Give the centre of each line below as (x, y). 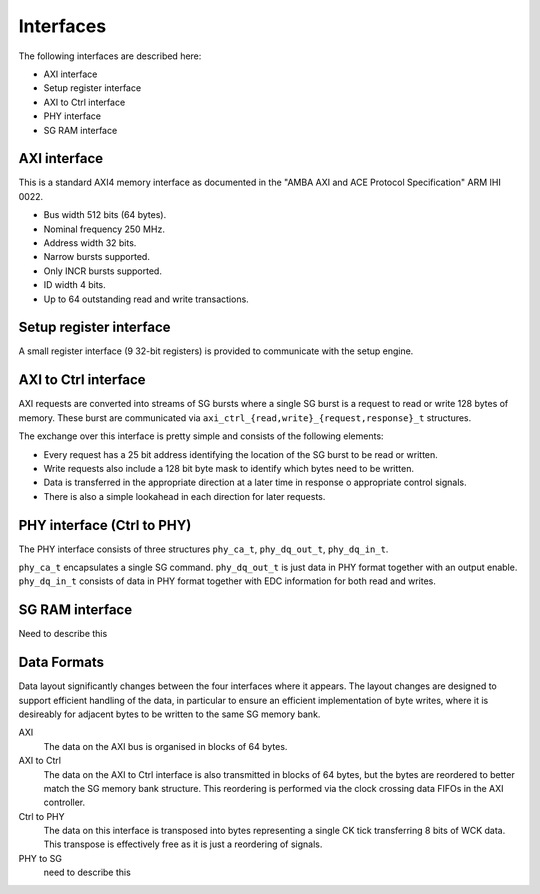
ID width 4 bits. (75, 285)
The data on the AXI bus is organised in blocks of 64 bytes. (165, 746)
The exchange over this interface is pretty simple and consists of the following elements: (201, 436)
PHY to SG (40, 858)
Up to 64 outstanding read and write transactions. (146, 299)
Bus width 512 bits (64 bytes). (105, 215)
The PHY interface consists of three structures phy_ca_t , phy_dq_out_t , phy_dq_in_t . (203, 549)
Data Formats (61, 662)
